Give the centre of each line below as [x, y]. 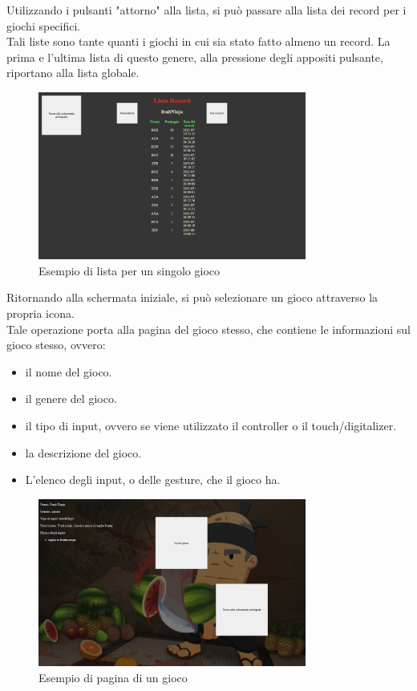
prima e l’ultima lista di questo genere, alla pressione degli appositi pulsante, [195, 57]
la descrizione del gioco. [83, 452]
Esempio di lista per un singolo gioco [130, 270]
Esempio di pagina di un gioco [113, 677]
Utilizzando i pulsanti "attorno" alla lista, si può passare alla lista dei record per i [206, 10]
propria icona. [40, 313]
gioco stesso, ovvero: [56, 345]
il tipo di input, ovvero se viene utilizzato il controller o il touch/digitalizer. [211, 426]
